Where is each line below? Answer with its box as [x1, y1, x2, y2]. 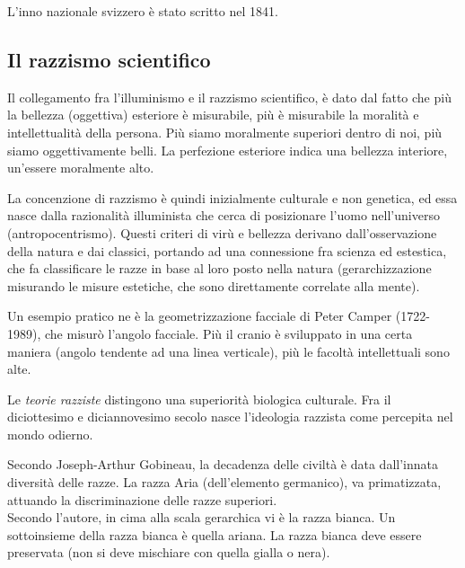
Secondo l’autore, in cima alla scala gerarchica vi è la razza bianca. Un [7, 508, 396, 527]
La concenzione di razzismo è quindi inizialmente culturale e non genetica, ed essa [7, 188, 458, 207]
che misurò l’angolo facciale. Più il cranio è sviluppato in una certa [44, 324, 413, 342]
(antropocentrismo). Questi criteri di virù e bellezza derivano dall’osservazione [7, 223, 437, 242]
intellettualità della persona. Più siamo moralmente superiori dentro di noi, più [7, 122, 443, 141]
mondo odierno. [7, 424, 93, 443]
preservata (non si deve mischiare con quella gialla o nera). [7, 543, 330, 562]
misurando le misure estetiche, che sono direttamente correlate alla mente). [7, 276, 420, 295]
